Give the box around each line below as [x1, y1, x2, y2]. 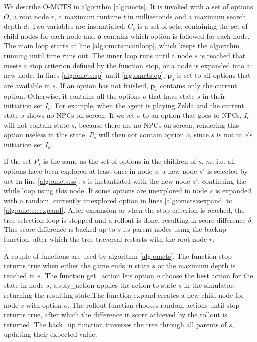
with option [26, 299, 62, 310]
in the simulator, [184, 280, 235, 290]
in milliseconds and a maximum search [128, 11, 246, 21]
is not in [216, 129, 242, 140]
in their [202, 90, 225, 101]
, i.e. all [212, 156, 235, 166]
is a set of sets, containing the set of [137, 21, 248, 31]
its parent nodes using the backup [123, 224, 226, 234]
